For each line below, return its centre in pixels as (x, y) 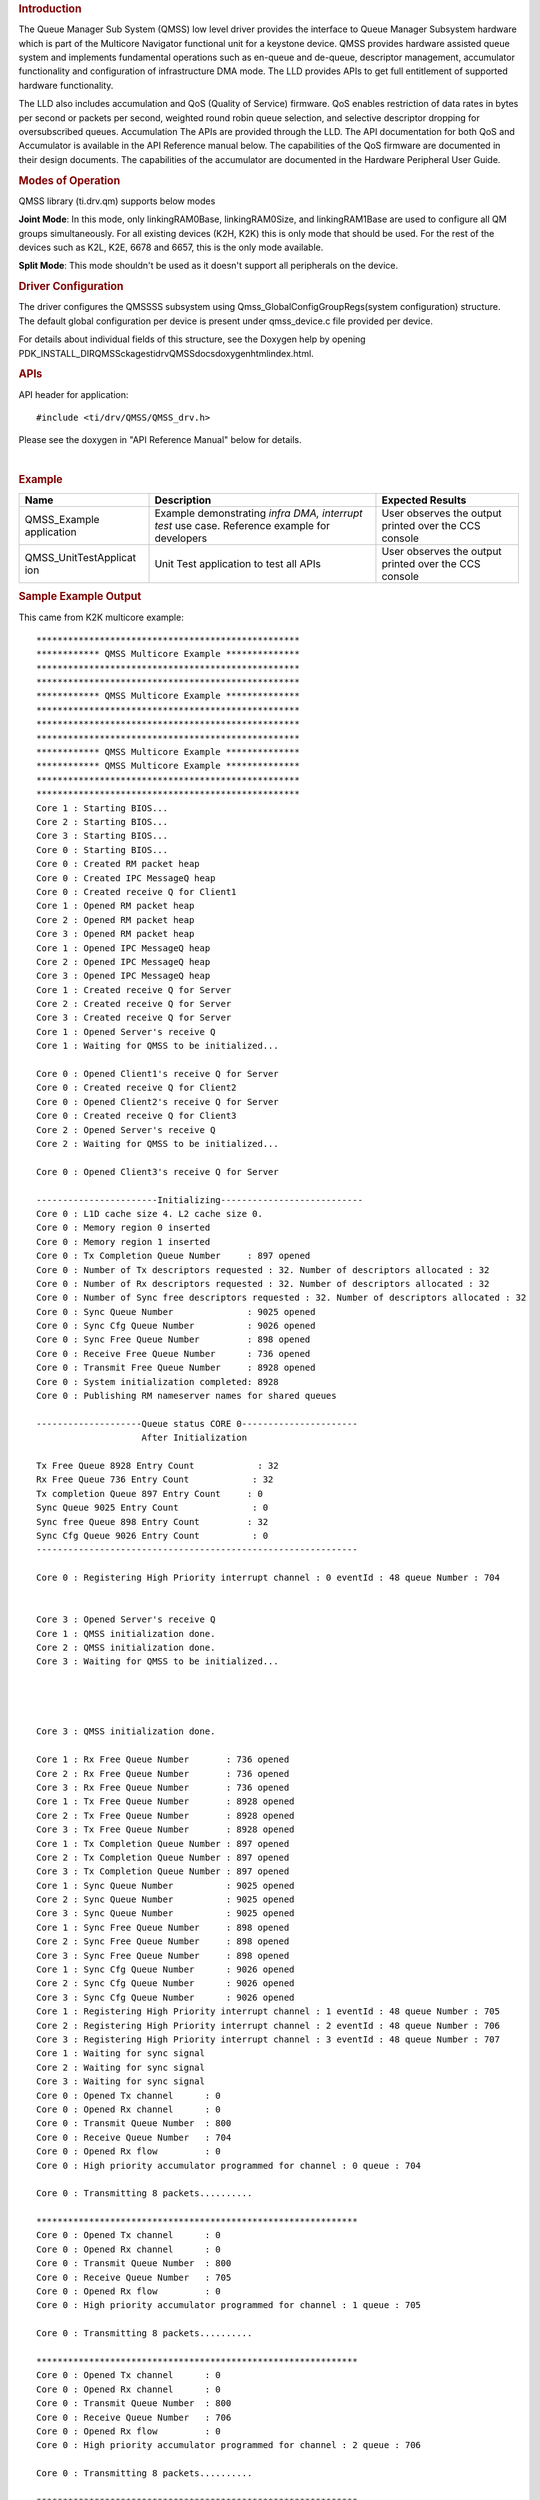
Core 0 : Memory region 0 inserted (123, 1228)
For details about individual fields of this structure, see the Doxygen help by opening (192, 339)
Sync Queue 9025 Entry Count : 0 (152, 1508)
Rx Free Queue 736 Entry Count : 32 (155, 1479)
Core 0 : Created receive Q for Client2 (136, 1088)
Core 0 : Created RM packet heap (118, 864)
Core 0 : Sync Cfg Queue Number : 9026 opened (176, 1326)
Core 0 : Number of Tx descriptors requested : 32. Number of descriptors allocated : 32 (263, 1269)
